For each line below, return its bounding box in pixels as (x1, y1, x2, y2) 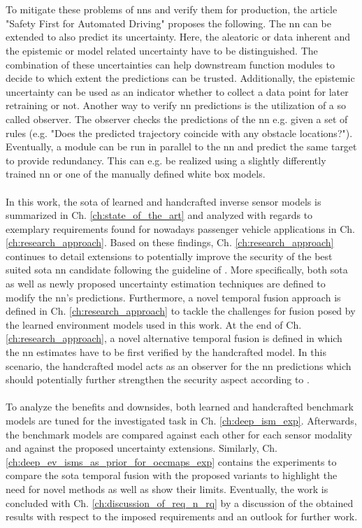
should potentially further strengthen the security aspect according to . (6, 372, 310, 387)
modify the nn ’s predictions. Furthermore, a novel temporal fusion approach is (6, 290, 341, 304)
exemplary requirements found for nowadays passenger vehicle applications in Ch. (6, 221, 355, 236)
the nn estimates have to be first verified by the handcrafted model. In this (6, 345, 326, 359)
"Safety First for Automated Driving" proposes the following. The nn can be (6, 15, 331, 30)
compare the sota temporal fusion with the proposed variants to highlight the (6, 468, 338, 483)
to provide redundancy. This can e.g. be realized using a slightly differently (6, 152, 326, 167)
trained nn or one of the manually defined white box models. (6, 166, 266, 181)
